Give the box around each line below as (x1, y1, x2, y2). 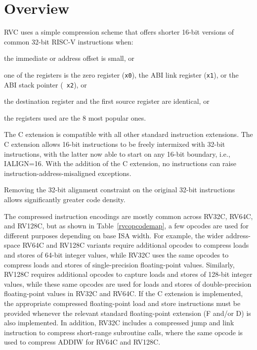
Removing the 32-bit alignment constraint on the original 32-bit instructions (4, 184, 235, 195)
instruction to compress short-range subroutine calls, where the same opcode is (4, 327, 243, 337)
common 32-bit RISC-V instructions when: (4, 36, 133, 46)
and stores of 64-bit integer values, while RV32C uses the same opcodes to (4, 249, 229, 260)
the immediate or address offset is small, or (4, 53, 134, 63)
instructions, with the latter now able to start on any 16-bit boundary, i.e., (4, 148, 230, 159)
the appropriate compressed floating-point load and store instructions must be (4, 298, 241, 308)
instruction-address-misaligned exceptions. (4, 168, 131, 178)
